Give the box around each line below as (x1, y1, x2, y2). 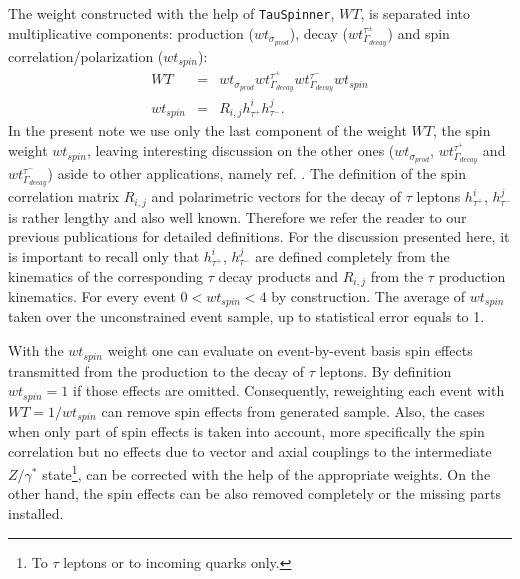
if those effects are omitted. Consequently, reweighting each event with (73, 380, 505, 401)
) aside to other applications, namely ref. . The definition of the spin (47, 163, 466, 184)
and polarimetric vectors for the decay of (151, 186, 402, 207)
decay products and (218, 265, 339, 286)
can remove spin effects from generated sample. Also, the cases (101, 400, 485, 421)
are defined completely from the (255, 245, 450, 266)
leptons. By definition (319, 360, 452, 381)
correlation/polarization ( (8, 45, 164, 66)
